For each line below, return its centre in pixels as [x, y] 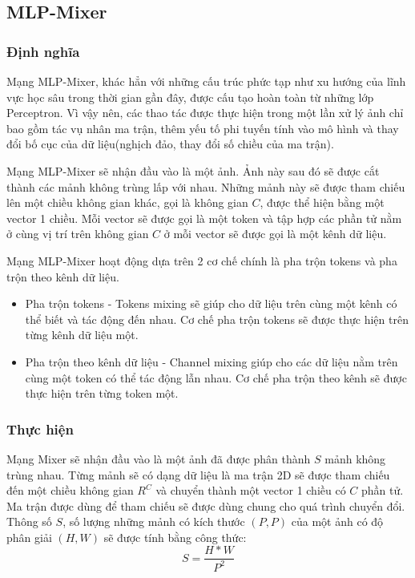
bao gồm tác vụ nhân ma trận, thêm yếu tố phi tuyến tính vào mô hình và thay [203, 128]
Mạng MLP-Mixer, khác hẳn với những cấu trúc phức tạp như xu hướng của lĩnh [206, 81]
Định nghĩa [43, 51]
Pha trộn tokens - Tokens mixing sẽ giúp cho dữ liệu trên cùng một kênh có [211, 303]
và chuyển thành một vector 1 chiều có [251, 490]
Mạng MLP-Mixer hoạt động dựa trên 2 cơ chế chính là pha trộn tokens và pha [202, 260]
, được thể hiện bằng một [322, 202]
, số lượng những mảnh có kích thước [154, 521]
